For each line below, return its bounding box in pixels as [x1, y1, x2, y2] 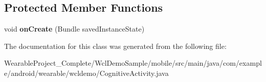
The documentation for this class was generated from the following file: [4, 40, 227, 51]
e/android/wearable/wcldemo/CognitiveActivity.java [4, 67, 169, 78]
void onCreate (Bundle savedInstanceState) [4, 23, 145, 34]
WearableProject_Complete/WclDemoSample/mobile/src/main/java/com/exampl [4, 58, 262, 68]
